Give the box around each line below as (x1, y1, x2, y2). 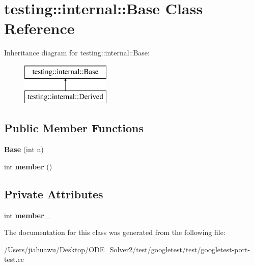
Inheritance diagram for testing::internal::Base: (4, 47, 150, 58)
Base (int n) (4, 144, 44, 155)
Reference (4, 18, 75, 39)
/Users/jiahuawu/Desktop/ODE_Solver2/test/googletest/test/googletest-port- (4, 244, 250, 254)
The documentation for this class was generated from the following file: (4, 227, 225, 238)
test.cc (4, 254, 24, 264)
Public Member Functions (4, 120, 144, 136)
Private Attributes (4, 186, 103, 201)
